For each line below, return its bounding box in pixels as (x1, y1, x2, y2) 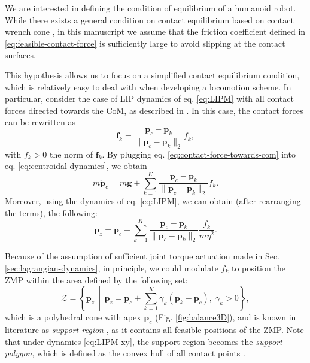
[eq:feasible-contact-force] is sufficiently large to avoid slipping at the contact (5, 37, 285, 49)
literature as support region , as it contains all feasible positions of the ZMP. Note (5, 323, 304, 336)
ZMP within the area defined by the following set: (5, 273, 188, 286)
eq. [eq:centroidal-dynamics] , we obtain (5, 159, 147, 172)
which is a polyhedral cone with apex (5, 311, 141, 323)
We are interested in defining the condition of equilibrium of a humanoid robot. (5, 2, 296, 14)
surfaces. (5, 49, 36, 61)
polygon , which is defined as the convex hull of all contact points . (5, 347, 245, 359)
